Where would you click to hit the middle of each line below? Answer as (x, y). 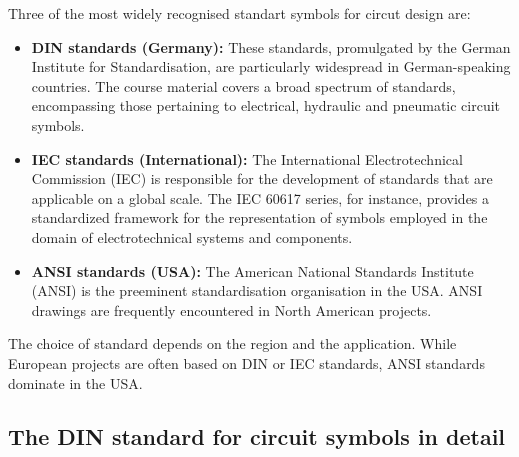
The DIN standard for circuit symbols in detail (257, 436)
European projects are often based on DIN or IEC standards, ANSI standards (246, 362)
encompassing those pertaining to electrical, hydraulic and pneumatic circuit (266, 105)
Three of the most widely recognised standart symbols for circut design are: (239, 13)
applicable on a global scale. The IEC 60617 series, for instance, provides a (260, 197)
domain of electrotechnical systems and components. (192, 236)
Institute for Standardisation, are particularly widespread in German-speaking (271, 66)
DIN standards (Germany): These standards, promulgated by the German (271, 46)
